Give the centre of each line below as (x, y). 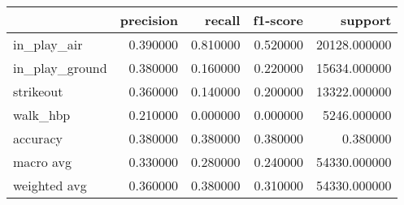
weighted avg (50, 185)
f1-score (278, 20)
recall (223, 20)
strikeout (38, 91)
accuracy (38, 138)
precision (149, 20)
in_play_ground (60, 68)
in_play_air (48, 44)
